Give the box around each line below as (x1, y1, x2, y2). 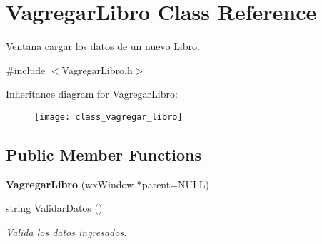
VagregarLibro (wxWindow (6, 176, 134, 191)
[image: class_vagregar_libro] (34, 111, 183, 122)
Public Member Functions (6, 143, 201, 165)
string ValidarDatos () (6, 200, 103, 215)
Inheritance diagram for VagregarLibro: (6, 86, 178, 101)
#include (6, 62, 46, 77)
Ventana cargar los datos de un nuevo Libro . (6, 39, 200, 54)
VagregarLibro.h (61, 62, 133, 77)
